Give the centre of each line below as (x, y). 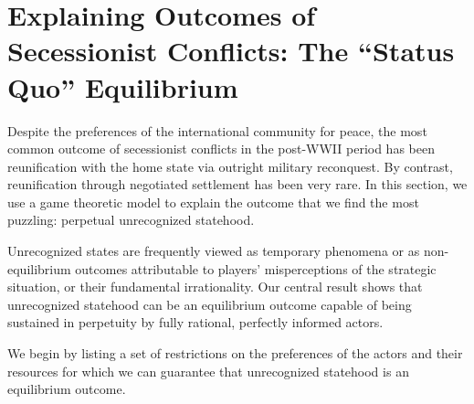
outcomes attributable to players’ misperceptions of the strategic (256, 268)
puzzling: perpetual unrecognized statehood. (131, 220)
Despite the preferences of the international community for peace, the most (217, 130)
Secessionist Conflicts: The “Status (231, 51)
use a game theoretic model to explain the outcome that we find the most (213, 202)
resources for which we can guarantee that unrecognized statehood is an (208, 371)
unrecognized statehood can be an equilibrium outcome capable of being (210, 304)
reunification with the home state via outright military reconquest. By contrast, (230, 166)
